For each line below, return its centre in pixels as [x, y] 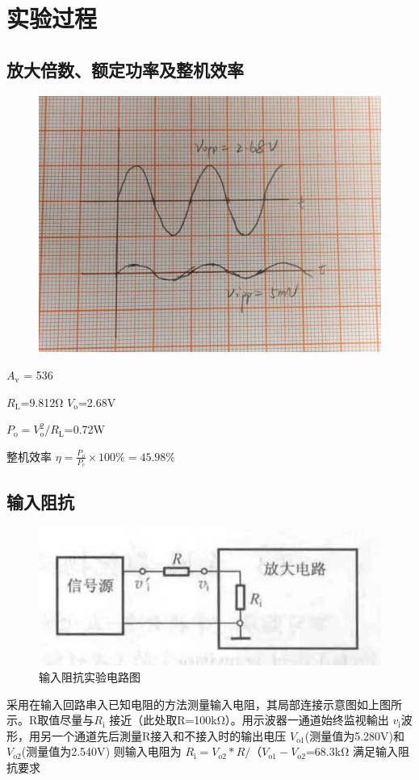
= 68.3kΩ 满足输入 [352, 751]
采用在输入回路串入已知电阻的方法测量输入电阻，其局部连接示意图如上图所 [204, 704]
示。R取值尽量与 [50, 720]
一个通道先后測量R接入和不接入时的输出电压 [169, 735]
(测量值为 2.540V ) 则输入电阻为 [101, 751]
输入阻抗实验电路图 [90, 677]
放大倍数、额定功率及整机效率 [125, 69]
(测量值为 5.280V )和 [355, 735]
